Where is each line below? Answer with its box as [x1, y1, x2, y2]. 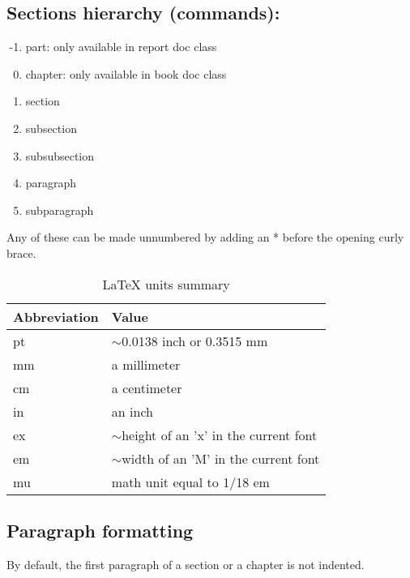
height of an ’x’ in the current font [122, 425, 318, 444]
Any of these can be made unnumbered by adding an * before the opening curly [6, 229, 404, 246]
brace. [6, 244, 36, 261]
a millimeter [111, 354, 181, 374]
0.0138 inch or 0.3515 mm [122, 331, 268, 350]
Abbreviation [13, 306, 99, 326]
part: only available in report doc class [25, 38, 217, 55]
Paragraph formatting [6, 517, 194, 542]
